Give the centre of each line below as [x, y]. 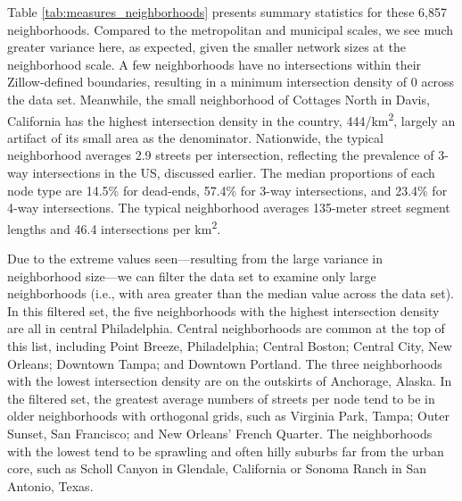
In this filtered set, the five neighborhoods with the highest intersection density [223, 310]
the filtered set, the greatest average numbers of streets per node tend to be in [221, 398]
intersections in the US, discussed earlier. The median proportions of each [234, 172]
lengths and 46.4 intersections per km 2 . [114, 227]
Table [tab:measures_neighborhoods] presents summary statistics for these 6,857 [227, 12]
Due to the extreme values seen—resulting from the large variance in [195, 259]
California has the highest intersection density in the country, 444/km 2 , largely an [231, 119]
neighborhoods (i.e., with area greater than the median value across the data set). [231, 293]
